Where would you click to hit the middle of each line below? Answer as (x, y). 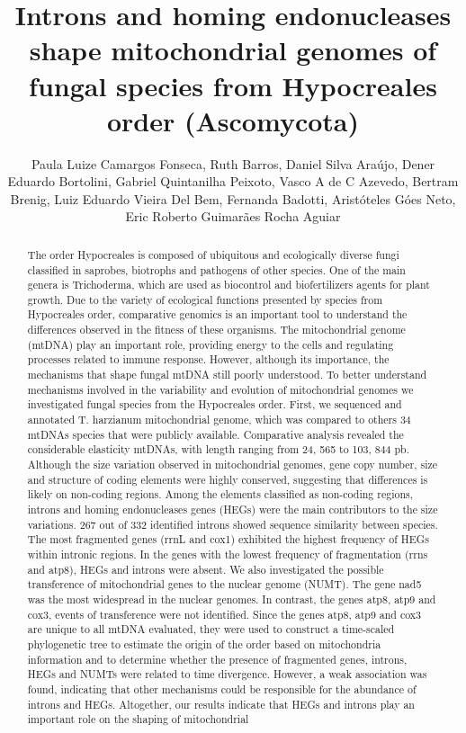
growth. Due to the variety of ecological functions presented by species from (205, 299)
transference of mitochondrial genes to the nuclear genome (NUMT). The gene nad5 (224, 584)
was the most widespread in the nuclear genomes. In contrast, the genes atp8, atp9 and (232, 599)
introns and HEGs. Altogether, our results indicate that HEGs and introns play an (221, 704)
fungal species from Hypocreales (233, 85)
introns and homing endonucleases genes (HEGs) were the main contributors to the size (233, 510)
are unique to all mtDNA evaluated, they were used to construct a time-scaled (211, 629)
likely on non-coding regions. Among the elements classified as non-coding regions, (220, 494)
